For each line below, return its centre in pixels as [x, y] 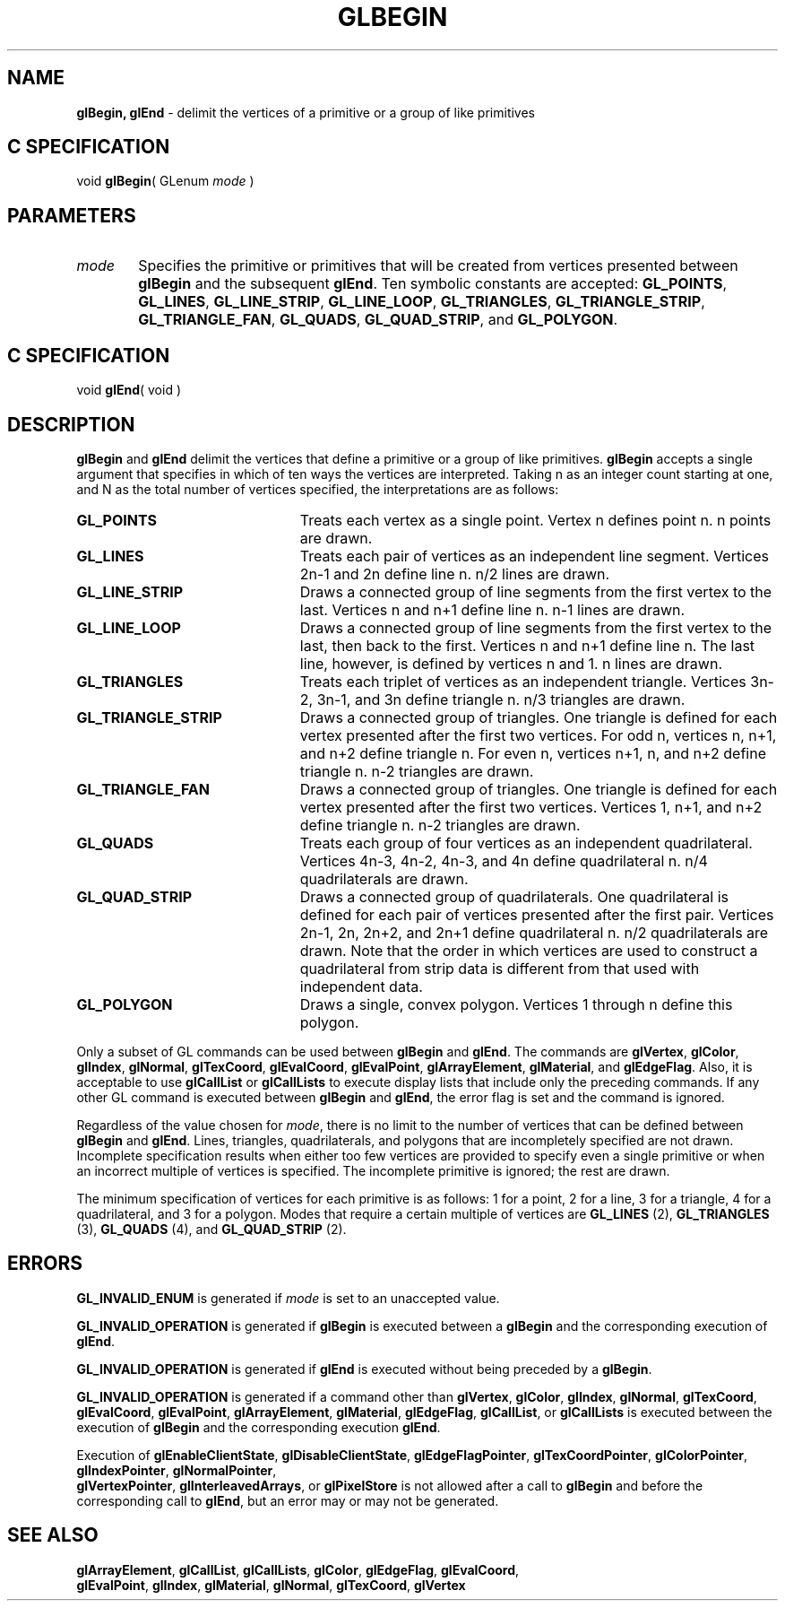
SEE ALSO [53, 1535]
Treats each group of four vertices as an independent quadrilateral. [526, 843]
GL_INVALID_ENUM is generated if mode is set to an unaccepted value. [288, 1298]
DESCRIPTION [71, 424]
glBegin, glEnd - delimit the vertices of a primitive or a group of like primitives [306, 112]
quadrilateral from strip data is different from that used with [500, 968]
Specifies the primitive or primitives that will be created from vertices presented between [438, 266]
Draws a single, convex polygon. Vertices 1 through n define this [516, 1004]
